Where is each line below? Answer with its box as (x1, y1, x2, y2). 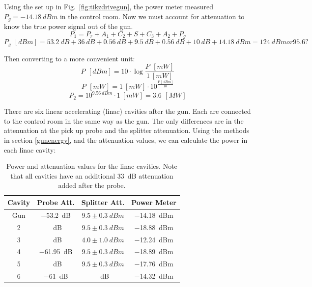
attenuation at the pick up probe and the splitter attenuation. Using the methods (4, 125, 250, 135)
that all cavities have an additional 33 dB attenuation (10, 170, 173, 181)
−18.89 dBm (134, 246, 173, 257)
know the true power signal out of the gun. (4, 21, 133, 31)
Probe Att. (37, 197, 75, 207)
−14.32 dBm (134, 271, 173, 281)
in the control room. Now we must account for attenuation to (59, 11, 245, 21)
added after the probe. (58, 180, 126, 190)
